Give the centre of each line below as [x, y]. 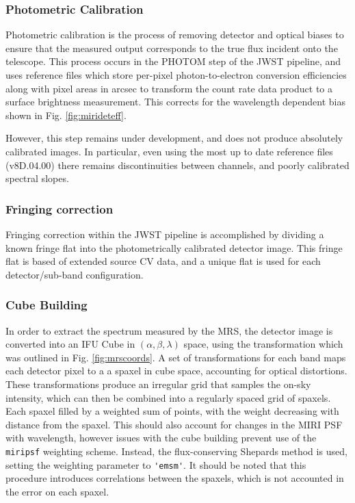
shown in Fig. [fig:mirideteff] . [66, 115]
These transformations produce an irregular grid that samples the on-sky [158, 384]
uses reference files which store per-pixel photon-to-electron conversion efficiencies [176, 75]
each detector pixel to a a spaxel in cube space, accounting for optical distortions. [176, 371]
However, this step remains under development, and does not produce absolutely [174, 138]
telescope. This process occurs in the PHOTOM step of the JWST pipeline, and [173, 61]
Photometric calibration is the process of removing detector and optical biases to [175, 35]
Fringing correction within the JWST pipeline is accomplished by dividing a [165, 234]
